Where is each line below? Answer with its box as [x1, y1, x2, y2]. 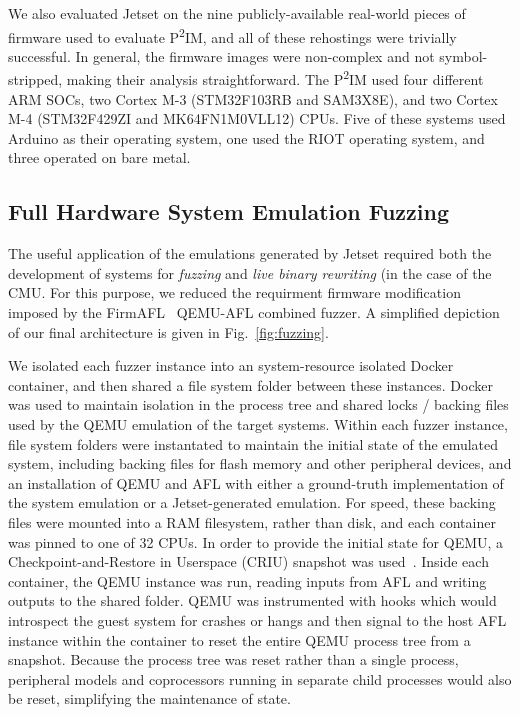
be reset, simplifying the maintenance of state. [8, 688, 291, 709]
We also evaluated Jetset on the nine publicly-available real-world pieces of [8, 3, 466, 23]
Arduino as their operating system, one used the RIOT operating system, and [8, 127, 485, 148]
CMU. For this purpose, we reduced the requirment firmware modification [8, 282, 461, 303]
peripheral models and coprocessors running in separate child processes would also [8, 668, 512, 689]
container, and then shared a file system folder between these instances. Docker [8, 374, 493, 395]
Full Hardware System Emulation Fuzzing [8, 196, 450, 227]
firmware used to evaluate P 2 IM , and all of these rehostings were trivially [8, 23, 457, 47]
